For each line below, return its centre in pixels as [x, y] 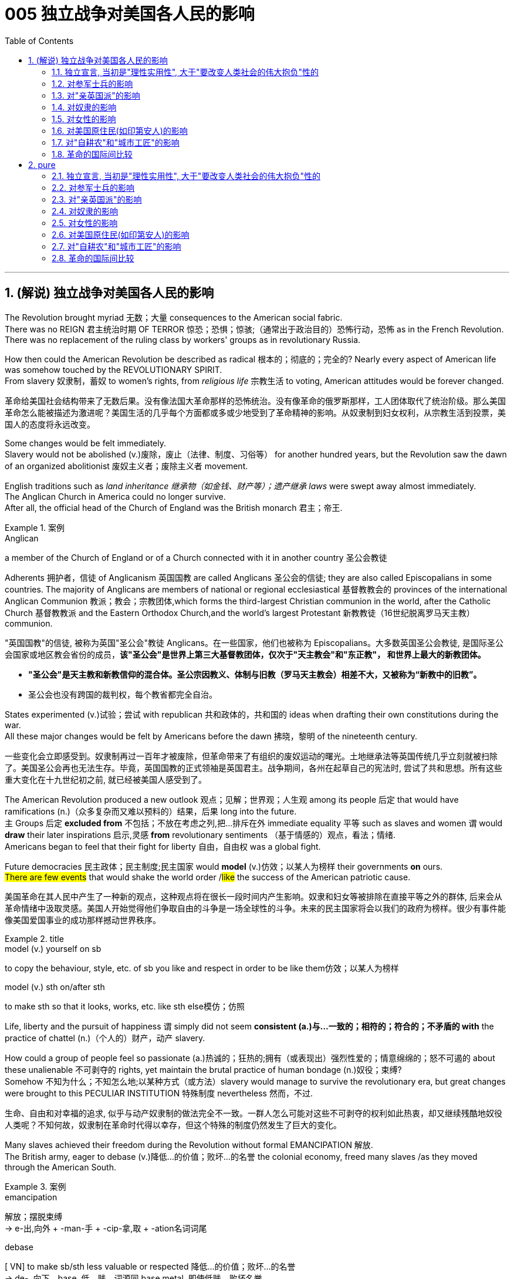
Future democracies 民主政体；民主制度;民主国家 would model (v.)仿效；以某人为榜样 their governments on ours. [224, 866]
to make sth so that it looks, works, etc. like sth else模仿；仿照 [125, 1006]
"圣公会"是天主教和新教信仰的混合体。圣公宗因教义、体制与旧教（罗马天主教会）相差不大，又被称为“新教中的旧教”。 [255, 674]
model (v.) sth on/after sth [55, 987]
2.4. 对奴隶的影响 [85, 211]
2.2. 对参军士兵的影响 [93, 187]
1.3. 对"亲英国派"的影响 [96, 95]
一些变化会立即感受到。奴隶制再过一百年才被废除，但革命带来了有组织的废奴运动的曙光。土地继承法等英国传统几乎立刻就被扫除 [251, 756]
